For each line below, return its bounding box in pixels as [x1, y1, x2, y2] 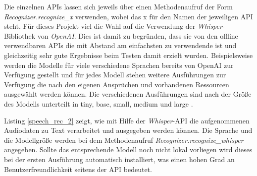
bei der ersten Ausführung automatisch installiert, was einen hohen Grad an [4, 154, 235, 164]
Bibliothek [4, 30, 36, 41]
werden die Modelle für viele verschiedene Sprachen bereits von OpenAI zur [4, 59, 234, 70]
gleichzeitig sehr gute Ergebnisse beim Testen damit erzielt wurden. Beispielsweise [4, 50, 253, 60]
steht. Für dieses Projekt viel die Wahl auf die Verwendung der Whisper [4, 21, 222, 31]
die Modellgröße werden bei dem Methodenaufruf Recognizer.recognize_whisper [4, 134, 244, 145]
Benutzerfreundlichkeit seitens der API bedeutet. [4, 164, 152, 174]
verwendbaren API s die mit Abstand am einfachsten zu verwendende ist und [4, 40, 237, 51]
